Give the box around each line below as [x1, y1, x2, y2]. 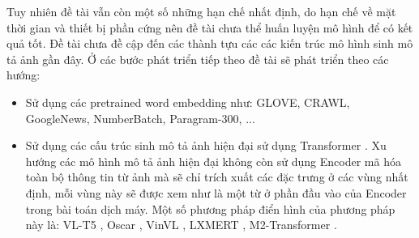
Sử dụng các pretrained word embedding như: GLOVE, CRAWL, [25, 93, 350, 110]
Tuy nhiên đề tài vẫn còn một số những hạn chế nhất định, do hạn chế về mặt [6, 3, 396, 19]
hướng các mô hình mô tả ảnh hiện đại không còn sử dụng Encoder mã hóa [25, 152, 401, 169]
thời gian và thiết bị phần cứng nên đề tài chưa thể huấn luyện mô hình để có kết [6, 19, 413, 36]
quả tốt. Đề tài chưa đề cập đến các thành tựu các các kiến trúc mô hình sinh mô [6, 35, 413, 52]
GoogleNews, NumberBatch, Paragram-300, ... [25, 109, 255, 126]
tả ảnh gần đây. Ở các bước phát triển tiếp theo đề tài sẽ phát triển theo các [6, 50, 389, 67]
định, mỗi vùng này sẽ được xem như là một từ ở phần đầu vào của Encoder [25, 184, 407, 201]
